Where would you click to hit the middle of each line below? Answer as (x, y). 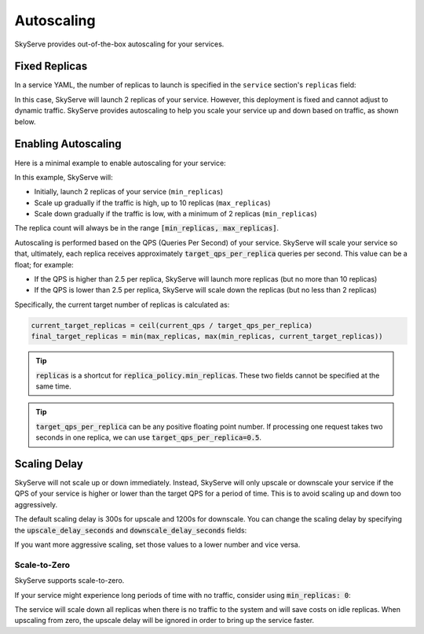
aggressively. (36, 504)
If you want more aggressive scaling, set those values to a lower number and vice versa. (157, 544)
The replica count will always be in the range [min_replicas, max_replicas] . (146, 228)
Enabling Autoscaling (68, 144)
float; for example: (44, 264)
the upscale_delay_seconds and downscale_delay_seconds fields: (131, 530)
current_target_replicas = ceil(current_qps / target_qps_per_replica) (172, 325)
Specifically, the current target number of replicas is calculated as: (122, 304)
